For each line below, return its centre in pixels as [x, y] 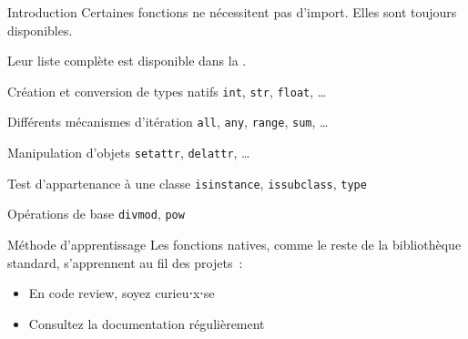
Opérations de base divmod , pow [96, 214]
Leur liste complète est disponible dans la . [127, 61]
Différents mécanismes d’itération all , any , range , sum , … [168, 122]
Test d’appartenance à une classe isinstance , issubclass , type [187, 183]
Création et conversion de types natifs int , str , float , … [167, 91]
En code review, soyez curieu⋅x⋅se [122, 293]
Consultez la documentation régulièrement [147, 323]
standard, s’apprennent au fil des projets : [125, 262]
